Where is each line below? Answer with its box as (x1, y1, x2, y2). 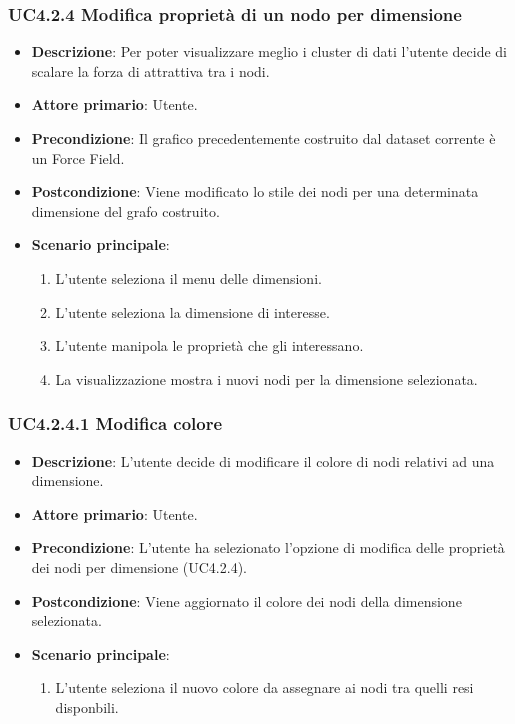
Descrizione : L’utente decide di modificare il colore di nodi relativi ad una (31, 450, 495, 471)
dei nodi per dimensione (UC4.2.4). (31, 556, 247, 577)
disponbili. (55, 696, 119, 717)
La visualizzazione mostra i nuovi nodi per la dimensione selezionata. (55, 368, 478, 389)
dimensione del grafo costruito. (31, 200, 220, 221)
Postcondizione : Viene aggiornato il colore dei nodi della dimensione (31, 590, 462, 611)
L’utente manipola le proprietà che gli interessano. (55, 335, 364, 356)
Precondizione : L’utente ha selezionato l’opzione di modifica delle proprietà (31, 537, 505, 558)
